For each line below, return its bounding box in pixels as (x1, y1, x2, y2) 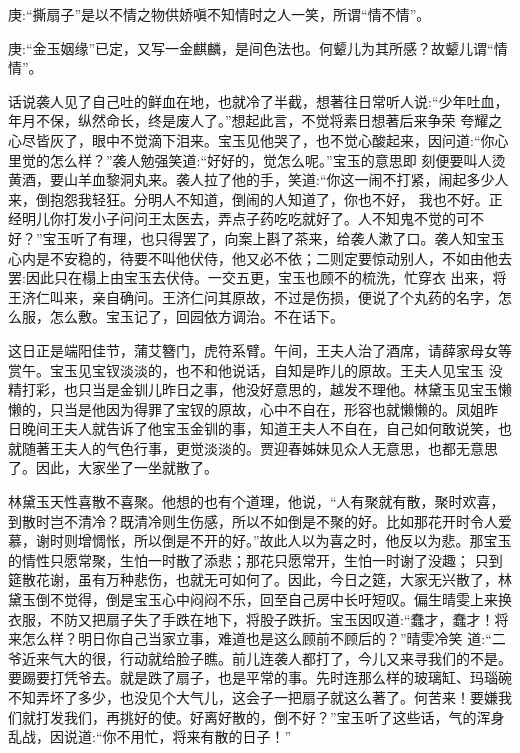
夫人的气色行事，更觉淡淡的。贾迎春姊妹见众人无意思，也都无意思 (63, 437, 498, 458)
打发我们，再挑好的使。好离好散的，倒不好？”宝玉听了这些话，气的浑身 (35, 706, 505, 727)
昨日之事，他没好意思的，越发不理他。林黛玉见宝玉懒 (161, 379, 512, 400)
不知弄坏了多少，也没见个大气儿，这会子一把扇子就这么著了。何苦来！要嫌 (8, 687, 498, 707)
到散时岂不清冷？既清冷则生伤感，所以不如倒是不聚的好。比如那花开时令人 (8, 510, 498, 531)
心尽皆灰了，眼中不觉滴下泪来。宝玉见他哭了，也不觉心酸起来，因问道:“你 (8, 129, 495, 150)
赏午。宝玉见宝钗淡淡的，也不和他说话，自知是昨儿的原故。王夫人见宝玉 (8, 359, 484, 380)
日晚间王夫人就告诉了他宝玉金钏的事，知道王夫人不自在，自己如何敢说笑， (8, 418, 498, 439)
